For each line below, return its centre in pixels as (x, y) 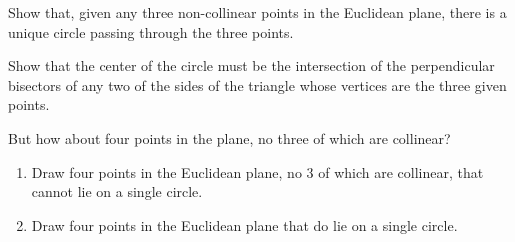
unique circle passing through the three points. (151, 31)
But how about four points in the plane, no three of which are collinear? (229, 137)
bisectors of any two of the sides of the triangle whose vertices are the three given (257, 84)
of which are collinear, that (401, 171)
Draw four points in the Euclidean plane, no (166, 171)
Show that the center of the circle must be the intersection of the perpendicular (251, 65)
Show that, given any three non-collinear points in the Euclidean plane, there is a (257, 12)
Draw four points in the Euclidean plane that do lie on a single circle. (244, 224)
